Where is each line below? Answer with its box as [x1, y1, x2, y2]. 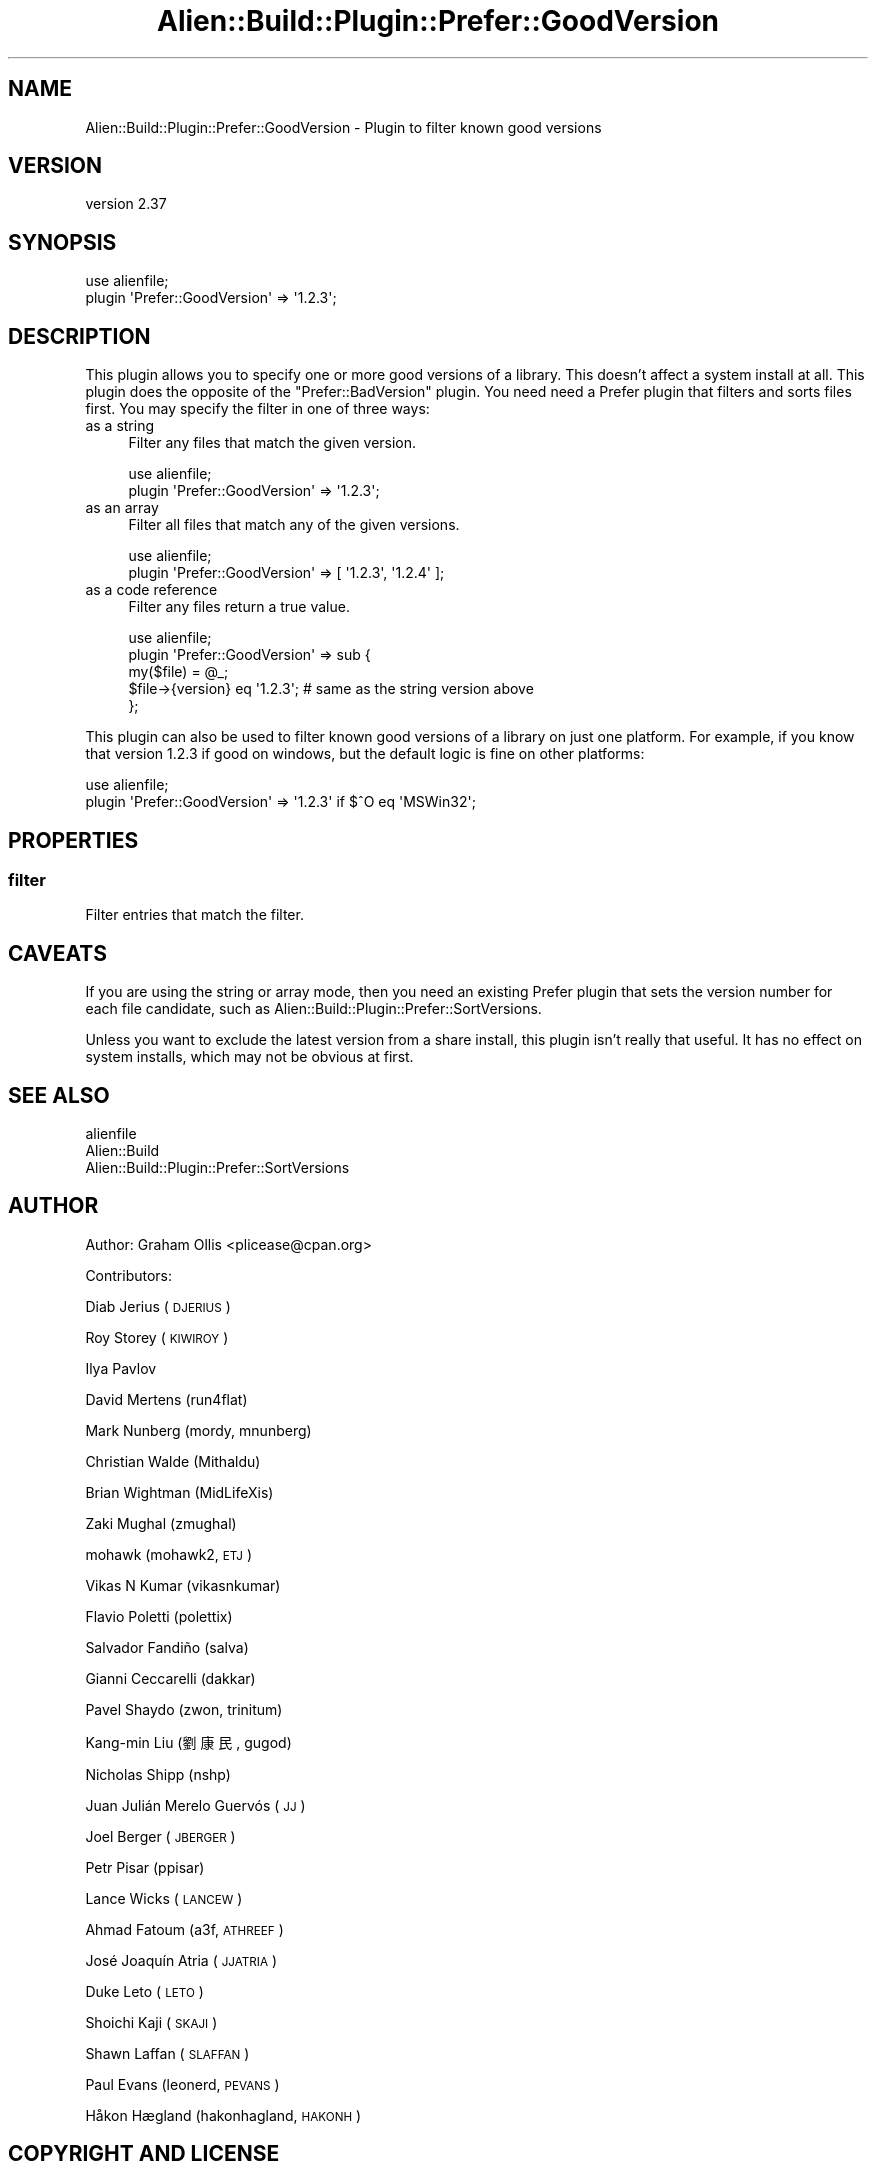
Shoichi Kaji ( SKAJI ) [85, 2013, 218, 2031]
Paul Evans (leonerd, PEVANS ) [85, 2075, 280, 2093]
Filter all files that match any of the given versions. [128, 516, 460, 534]
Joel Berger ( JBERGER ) [85, 1827, 236, 1845]
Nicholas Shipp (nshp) [85, 1765, 231, 1783]
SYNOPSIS [8, 229, 117, 255]
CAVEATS [8, 940, 107, 966]
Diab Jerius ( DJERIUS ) [85, 1297, 231, 1315]
